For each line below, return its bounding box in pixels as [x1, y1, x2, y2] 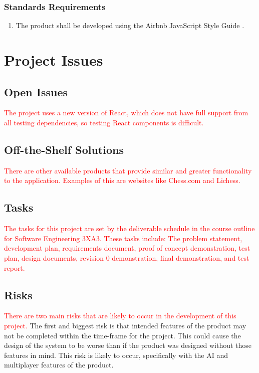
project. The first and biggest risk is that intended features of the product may [4, 320, 246, 330]
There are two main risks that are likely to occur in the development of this [4, 310, 236, 321]
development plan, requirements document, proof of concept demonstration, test [4, 243, 250, 253]
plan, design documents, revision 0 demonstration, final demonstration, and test [4, 252, 249, 263]
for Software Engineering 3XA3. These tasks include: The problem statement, [4, 233, 242, 243]
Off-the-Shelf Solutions [4, 141, 124, 157]
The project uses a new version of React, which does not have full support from [4, 107, 248, 118]
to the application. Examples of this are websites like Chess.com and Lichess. [4, 175, 240, 185]
